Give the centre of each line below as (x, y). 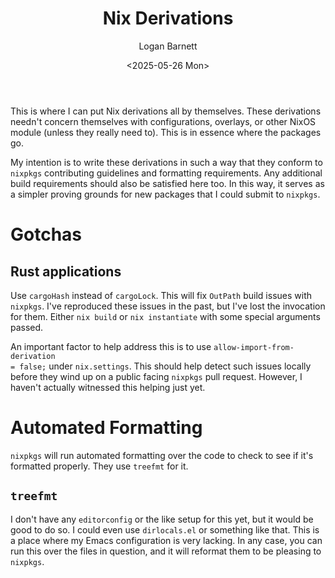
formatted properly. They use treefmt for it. (99, 466)
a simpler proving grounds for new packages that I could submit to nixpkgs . (165, 194)
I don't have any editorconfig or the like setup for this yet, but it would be (162, 519)
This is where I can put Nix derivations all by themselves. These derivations (166, 111)
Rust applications (66, 271)
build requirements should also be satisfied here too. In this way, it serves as (167, 183)
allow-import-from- (254, 347)
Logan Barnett (168, 46)
